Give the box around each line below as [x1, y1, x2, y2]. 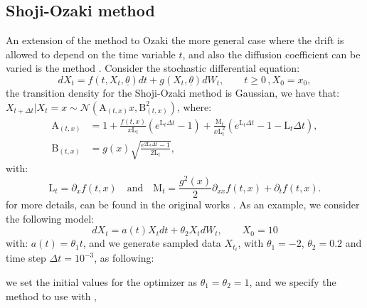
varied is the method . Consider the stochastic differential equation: [6, 60, 300, 75]
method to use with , [6, 288, 97, 303]
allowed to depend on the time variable [6, 46, 176, 61]
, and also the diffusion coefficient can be [182, 46, 361, 61]
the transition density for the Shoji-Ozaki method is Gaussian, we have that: [6, 85, 340, 100]
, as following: [94, 250, 154, 265]
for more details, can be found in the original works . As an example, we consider [6, 197, 360, 212]
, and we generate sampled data [83, 235, 221, 250]
